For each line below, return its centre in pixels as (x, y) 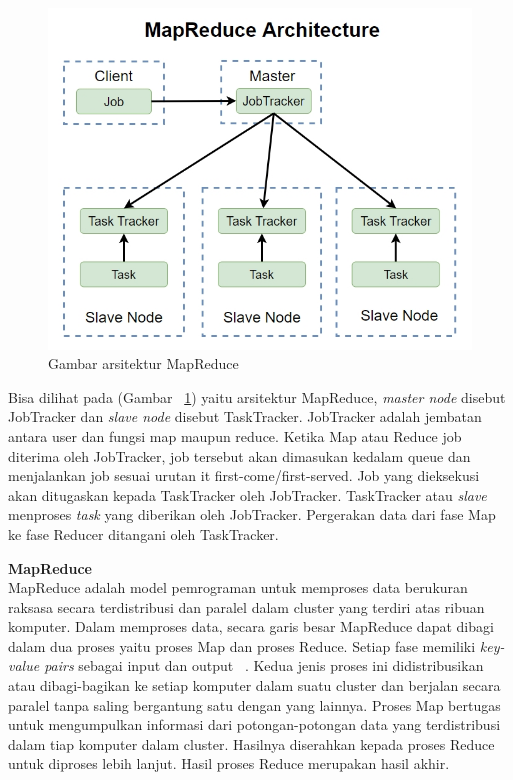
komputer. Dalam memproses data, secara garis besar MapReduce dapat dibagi (251, 626)
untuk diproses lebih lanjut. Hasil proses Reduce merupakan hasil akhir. (229, 763)
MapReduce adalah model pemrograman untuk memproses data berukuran (238, 587)
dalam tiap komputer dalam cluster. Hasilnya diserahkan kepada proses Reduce (251, 743)
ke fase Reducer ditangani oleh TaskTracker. (143, 533)
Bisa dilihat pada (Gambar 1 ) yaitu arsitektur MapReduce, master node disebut (257, 396)
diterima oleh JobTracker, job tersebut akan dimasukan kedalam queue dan (239, 455)
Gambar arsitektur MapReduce (143, 363)
